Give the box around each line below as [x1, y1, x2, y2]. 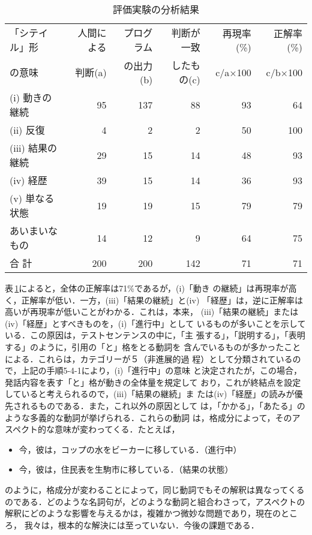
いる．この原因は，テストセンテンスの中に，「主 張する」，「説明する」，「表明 [5, 329, 305, 341]
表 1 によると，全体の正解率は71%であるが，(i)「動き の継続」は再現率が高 [5, 282, 297, 294]
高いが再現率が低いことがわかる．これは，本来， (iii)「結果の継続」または [5, 305, 299, 318]
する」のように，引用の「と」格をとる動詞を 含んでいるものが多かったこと [5, 340, 301, 353]
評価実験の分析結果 [112, 2, 199, 16]
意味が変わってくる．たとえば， [55, 423, 180, 435]
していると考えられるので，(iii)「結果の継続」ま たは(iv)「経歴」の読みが [5, 387, 295, 400]
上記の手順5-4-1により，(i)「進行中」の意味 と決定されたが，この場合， [21, 364, 302, 377]
